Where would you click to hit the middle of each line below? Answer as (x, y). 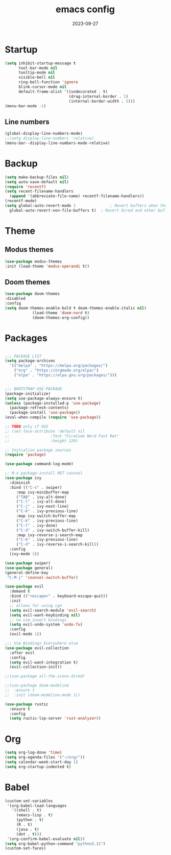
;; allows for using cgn (36, 605)
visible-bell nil (37, 78)
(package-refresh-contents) (39, 408)
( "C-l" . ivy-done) (37, 525)
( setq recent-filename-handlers (39, 192)
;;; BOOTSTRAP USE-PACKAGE (33, 389)
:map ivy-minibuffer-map (43, 492)
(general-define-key (27, 573)
